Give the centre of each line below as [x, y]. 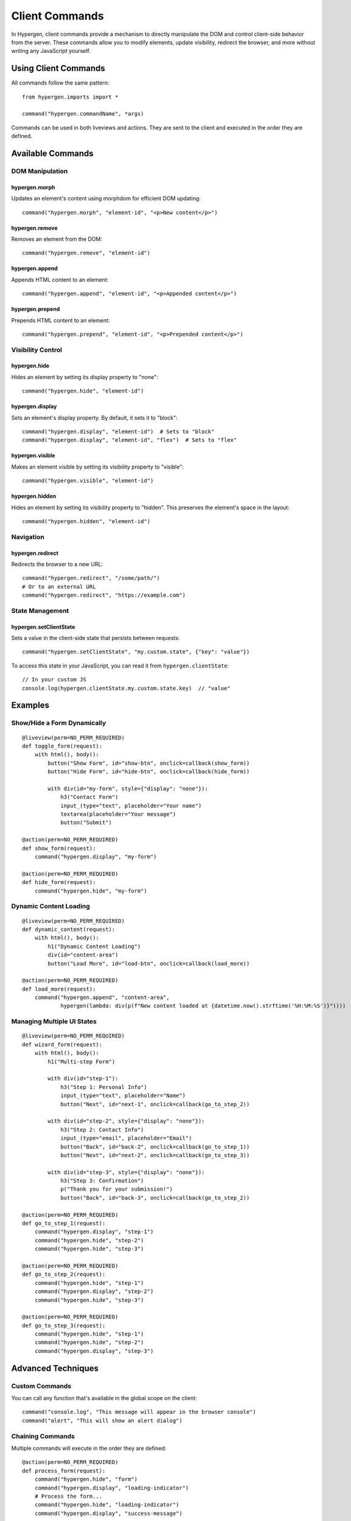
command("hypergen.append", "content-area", [102, 997]
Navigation [28, 537]
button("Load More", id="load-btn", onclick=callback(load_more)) [149, 963]
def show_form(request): [59, 848]
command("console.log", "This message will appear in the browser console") [139, 1412]
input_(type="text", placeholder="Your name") [131, 806]
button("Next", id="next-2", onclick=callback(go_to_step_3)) [155, 1155]
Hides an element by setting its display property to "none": [85, 377]
